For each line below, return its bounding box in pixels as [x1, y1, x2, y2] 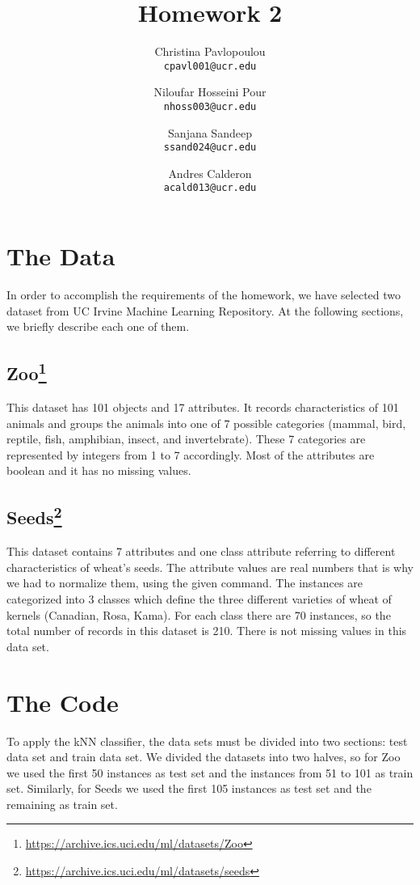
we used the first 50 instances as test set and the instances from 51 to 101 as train [6, 764, 414, 781]
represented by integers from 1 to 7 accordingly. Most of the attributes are [6, 446, 375, 463]
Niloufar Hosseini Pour [153, 83, 267, 100]
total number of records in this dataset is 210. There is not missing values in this [6, 622, 407, 639]
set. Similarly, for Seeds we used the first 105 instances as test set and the [6, 780, 372, 797]
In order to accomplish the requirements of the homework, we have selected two [6, 286, 401, 303]
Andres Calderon [168, 164, 252, 181]
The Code [6, 685, 119, 718]
